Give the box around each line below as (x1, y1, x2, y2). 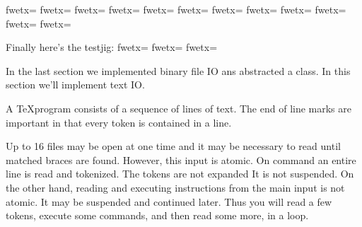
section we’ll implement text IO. (6, 77, 145, 92)
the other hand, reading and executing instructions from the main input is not (6, 180, 345, 194)
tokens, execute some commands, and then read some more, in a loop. (6, 208, 309, 223)
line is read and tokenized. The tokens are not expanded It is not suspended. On (6, 166, 354, 181)
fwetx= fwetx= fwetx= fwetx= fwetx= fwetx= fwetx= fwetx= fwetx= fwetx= (6, 2, 346, 16)
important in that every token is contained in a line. (6, 115, 232, 129)
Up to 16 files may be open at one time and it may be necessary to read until (6, 139, 341, 153)
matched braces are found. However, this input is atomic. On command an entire (6, 152, 356, 167)
